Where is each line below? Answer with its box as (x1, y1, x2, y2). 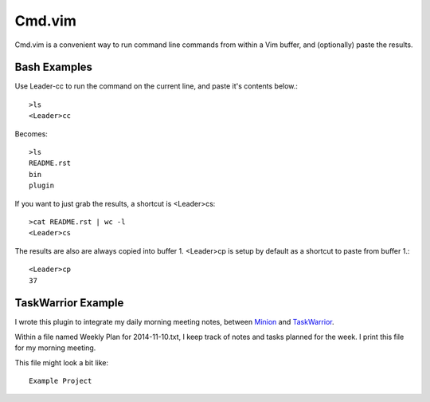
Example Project (29, 376, 92, 385)
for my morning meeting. (14, 343, 96, 353)
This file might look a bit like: (14, 357, 109, 367)
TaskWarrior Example (14, 296, 124, 310)
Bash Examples (14, 61, 93, 74)
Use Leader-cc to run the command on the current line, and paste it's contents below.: (14, 81, 299, 91)
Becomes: (14, 128, 48, 139)
